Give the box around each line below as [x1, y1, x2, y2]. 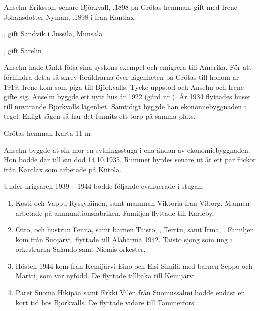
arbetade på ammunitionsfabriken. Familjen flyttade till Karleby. [15, 207, 214, 218]
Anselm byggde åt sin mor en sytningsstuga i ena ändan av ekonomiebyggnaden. [4, 144, 250, 155]
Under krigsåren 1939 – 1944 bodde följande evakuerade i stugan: [4, 181, 204, 191]
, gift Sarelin [4, 45, 42, 55]
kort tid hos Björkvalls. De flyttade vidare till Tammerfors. [15, 297, 196, 307]
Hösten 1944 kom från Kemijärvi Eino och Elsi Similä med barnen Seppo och [15, 260, 252, 271]
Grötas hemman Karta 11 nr [4, 127, 92, 138]
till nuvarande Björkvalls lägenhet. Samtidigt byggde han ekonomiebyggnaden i [4, 101, 246, 111]
